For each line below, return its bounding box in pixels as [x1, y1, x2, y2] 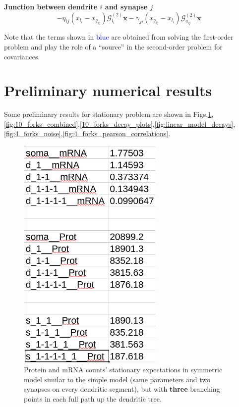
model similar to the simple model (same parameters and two [24, 374, 211, 384]
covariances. [4, 51, 40, 61]
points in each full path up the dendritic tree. [24, 393, 162, 404]
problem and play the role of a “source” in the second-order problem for [4, 41, 223, 51]
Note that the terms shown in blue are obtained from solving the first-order [4, 32, 234, 42]
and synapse [105, 1, 148, 11]
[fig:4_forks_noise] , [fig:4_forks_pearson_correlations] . [4, 128, 171, 139]
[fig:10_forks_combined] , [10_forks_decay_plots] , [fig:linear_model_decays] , [4, 118, 236, 129]
